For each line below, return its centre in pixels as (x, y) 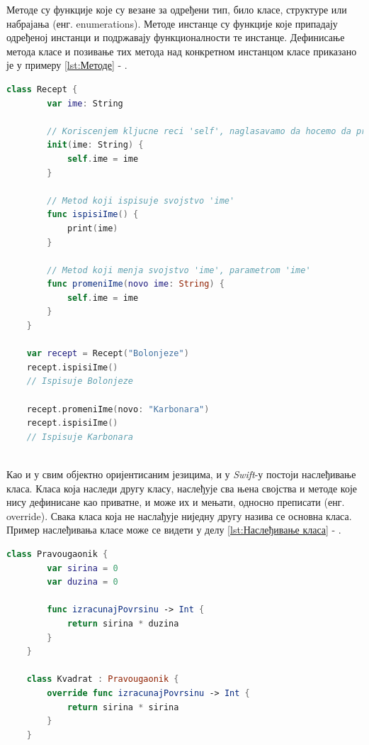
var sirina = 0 (83, 568)
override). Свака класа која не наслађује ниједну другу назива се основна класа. (179, 515)
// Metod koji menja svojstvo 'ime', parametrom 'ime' (179, 270)
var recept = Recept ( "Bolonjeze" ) (108, 354)
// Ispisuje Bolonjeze (80, 381)
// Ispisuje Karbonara (80, 437)
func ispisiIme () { (93, 215)
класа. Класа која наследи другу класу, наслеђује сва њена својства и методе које (182, 488)
